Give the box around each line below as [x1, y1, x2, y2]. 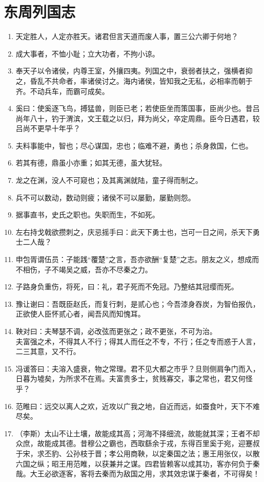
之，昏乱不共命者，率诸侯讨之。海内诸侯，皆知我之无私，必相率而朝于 [15, 75, 253, 86]
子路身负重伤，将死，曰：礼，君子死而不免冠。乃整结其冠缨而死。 [15, 281, 238, 292]
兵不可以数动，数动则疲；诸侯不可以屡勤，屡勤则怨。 [15, 192, 195, 202]
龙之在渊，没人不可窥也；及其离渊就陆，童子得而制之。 [15, 175, 202, 186]
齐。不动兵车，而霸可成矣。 [15, 85, 109, 96]
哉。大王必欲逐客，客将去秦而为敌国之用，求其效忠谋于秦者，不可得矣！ [15, 468, 260, 479]
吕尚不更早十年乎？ [15, 123, 80, 134]
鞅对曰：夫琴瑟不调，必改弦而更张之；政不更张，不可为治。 [15, 326, 217, 336]
